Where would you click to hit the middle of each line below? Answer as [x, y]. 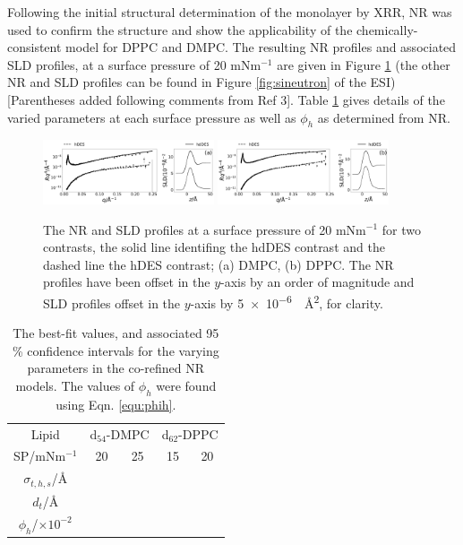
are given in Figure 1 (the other [364, 64]
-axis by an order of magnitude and [317, 282]
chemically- [387, 29]
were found [186, 385]
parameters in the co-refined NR [116, 368]
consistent [34, 47]
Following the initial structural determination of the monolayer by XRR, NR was [230, 12]
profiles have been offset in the [127, 282]
